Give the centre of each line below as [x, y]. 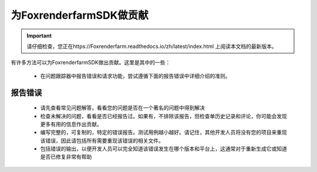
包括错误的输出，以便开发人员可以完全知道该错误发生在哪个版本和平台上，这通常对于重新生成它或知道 [163, 149]
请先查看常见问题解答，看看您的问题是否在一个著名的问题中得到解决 [122, 108]
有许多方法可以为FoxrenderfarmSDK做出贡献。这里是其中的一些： [91, 63]
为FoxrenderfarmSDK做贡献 [80, 15]
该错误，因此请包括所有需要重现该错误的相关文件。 [102, 140]
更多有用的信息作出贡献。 [71, 124]
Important [39, 36]
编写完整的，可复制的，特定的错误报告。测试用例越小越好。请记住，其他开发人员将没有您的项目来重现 [163, 132]
